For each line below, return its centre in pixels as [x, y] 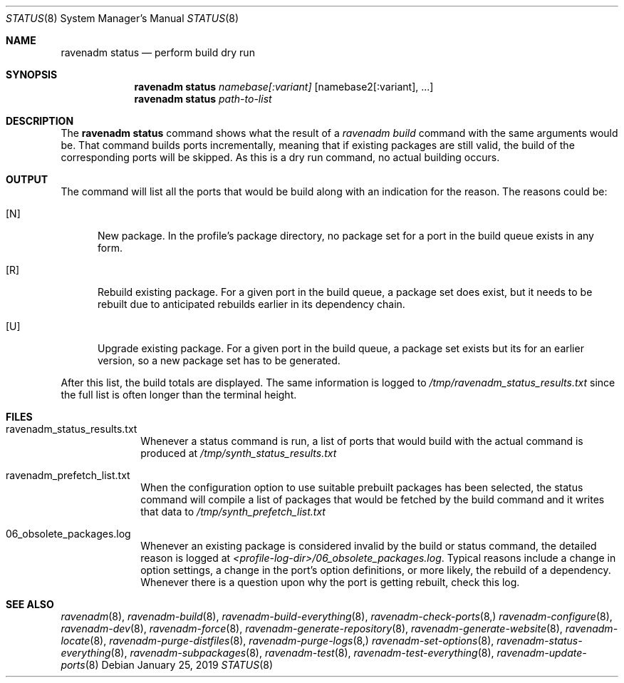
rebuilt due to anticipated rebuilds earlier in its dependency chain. [251, 304]
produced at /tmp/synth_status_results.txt [239, 453]
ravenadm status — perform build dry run [158, 52]
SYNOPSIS [32, 75]
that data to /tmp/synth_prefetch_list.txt [233, 512]
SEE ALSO [30, 604]
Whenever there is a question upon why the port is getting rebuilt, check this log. [330, 582]
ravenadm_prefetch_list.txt [68, 475]
